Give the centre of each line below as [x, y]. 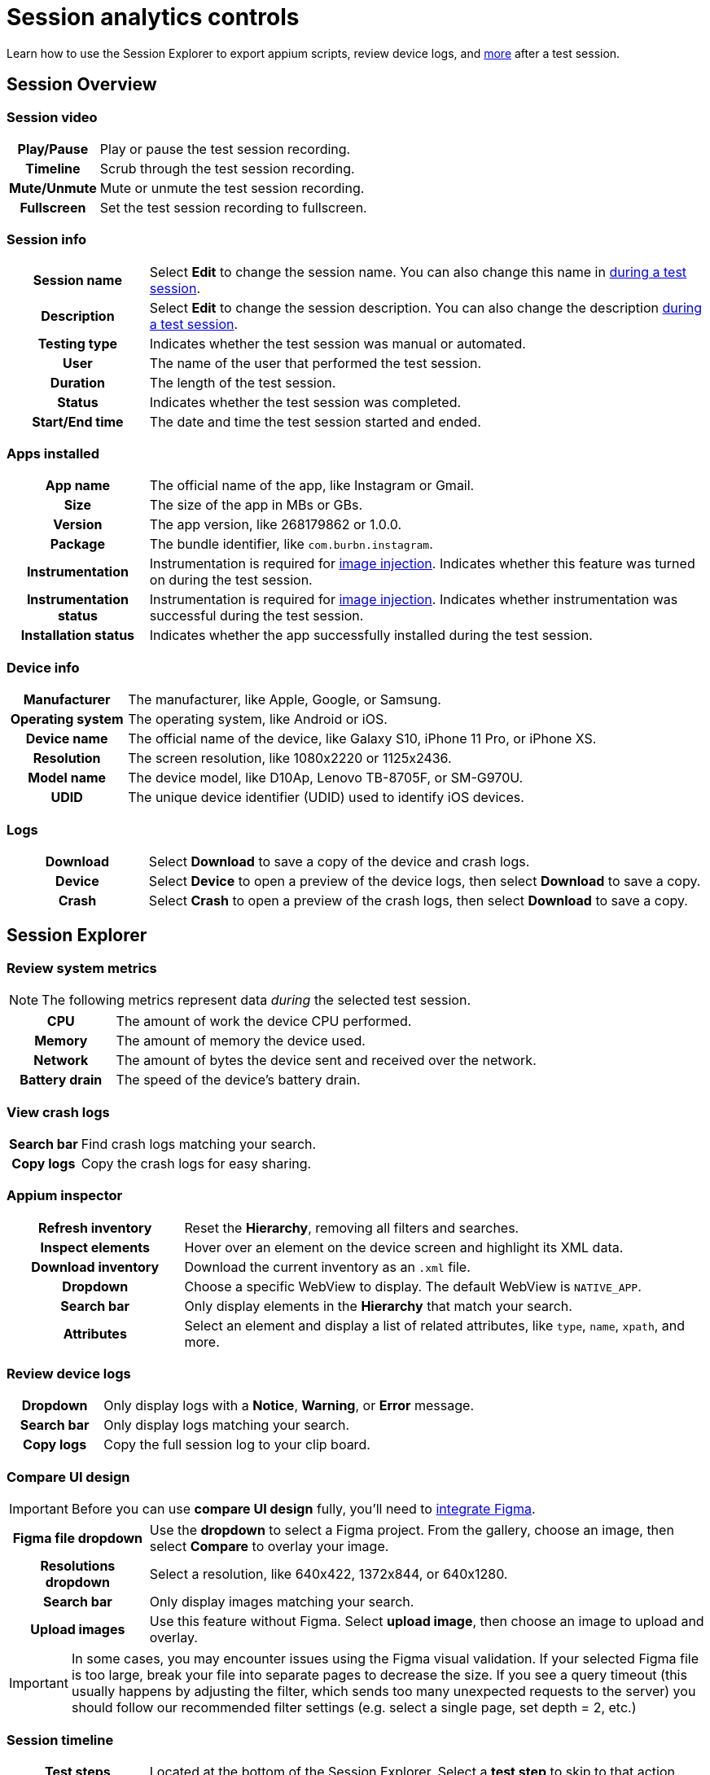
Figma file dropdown [78, 1538]
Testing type [78, 343]
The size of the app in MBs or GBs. [256, 505]
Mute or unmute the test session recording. [232, 188]
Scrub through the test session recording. [227, 168]
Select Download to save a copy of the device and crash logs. [339, 861]
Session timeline [60, 1740]
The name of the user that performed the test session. [316, 363]
